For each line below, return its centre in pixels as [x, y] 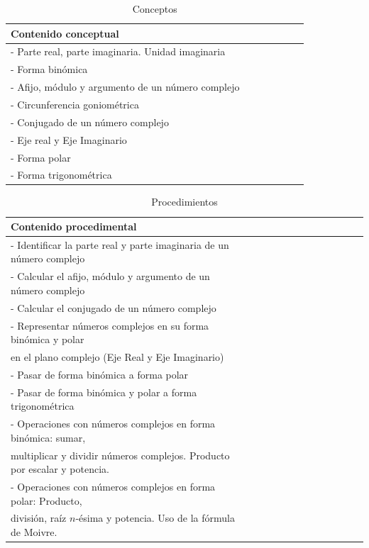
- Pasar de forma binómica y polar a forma [104, 392]
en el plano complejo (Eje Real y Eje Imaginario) [117, 357]
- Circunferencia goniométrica [75, 104]
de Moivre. [34, 532]
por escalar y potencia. [60, 469]
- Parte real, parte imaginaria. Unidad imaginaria [118, 51]
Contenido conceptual [65, 33]
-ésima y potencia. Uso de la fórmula [155, 518]
